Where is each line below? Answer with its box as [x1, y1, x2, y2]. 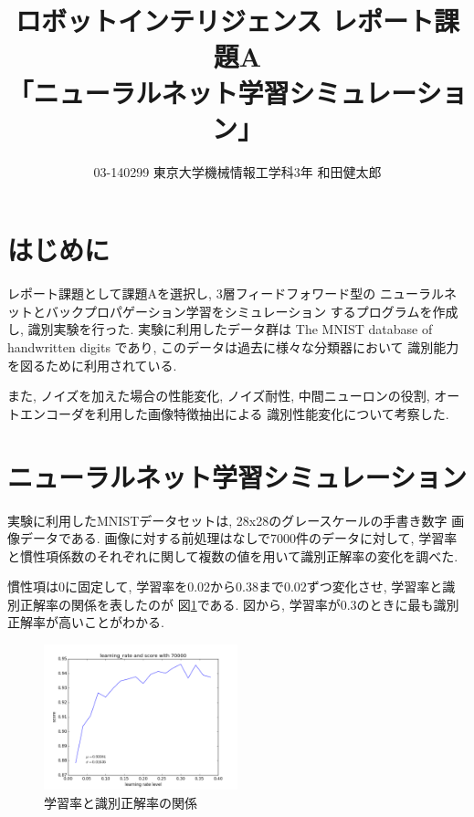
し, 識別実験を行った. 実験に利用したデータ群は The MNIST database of [7, 319, 433, 339]
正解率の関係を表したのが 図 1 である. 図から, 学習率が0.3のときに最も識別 [19, 594, 459, 613]
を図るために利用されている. [7, 355, 177, 374]
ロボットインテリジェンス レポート [15, 2, 435, 39]
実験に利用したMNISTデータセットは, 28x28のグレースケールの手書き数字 [7, 510, 448, 529]
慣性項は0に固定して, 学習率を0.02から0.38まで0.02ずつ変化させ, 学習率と [7, 577, 443, 596]
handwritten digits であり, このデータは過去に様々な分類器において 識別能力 [7, 338, 459, 356]
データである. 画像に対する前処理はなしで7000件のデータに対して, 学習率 [19, 529, 458, 548]
